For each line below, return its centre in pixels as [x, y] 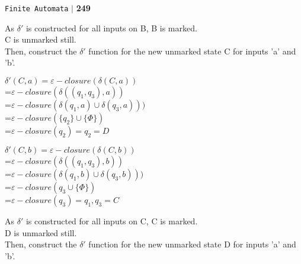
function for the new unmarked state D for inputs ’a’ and [192, 244]
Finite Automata [37, 9]
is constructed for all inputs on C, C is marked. [112, 221]
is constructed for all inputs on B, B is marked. [111, 28]
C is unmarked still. [41, 39]
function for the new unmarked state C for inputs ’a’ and [192, 51]
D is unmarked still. [41, 232]
